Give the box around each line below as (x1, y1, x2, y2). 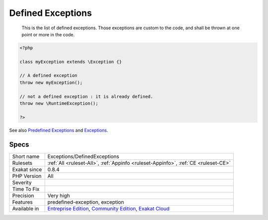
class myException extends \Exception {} (19, 59, 122, 65)
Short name (12, 153, 40, 160)
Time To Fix (12, 185, 40, 192)
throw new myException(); (19, 79, 83, 85)
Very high (47, 192, 70, 199)
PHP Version (12, 172, 42, 179)
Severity (12, 179, 32, 186)
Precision (12, 192, 34, 199)
